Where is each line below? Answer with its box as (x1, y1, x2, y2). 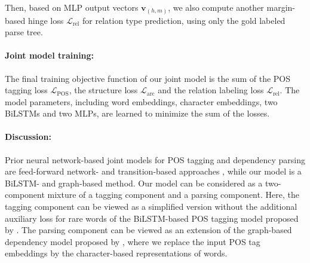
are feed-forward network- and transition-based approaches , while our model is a (5, 165, 302, 178)
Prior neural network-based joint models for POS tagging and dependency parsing (5, 153, 305, 166)
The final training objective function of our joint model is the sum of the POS (5, 72, 291, 84)
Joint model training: (5, 49, 94, 62)
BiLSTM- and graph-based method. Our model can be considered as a (5, 176, 263, 189)
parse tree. (5, 26, 43, 38)
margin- (266, 1, 296, 13)
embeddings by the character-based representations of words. (5, 247, 228, 259)
